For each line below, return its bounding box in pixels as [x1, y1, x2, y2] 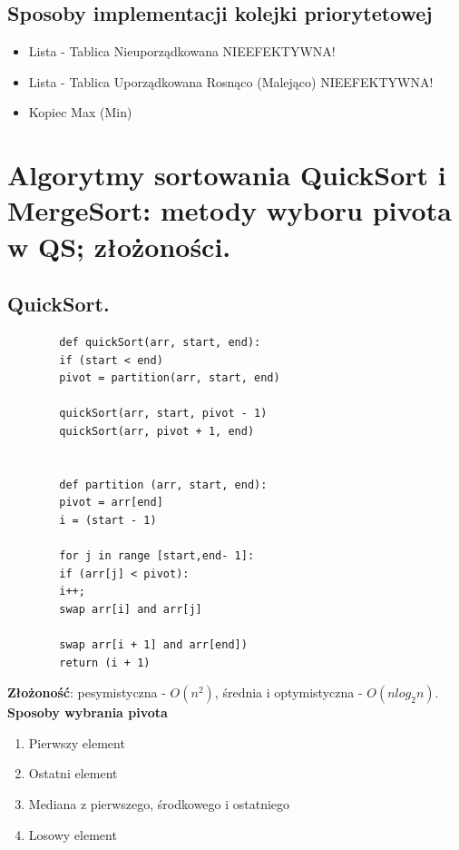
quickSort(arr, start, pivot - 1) [59, 407, 268, 420]
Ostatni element [28, 764, 118, 783]
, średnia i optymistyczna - [214, 683, 363, 702]
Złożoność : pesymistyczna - [7, 683, 166, 702]
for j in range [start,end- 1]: [59, 549, 255, 563]
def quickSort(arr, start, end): [59, 335, 261, 349]
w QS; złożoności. [7, 227, 231, 264]
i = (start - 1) [59, 513, 157, 527]
